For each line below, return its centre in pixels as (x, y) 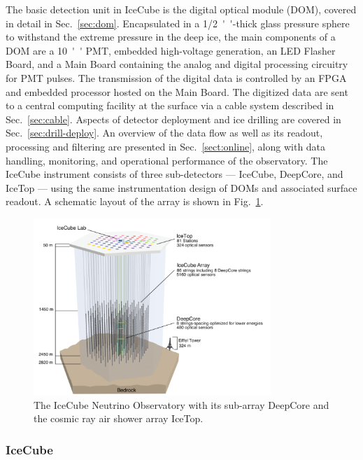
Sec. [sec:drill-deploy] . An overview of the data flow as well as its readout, (164, 133)
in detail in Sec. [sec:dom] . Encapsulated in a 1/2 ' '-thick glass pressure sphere (178, 23)
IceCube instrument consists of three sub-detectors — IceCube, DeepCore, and (175, 174)
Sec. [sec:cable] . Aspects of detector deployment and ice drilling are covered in (173, 119)
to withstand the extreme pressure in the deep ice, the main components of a (171, 37)
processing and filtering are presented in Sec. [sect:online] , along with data (166, 146)
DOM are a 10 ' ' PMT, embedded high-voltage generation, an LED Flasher (171, 50)
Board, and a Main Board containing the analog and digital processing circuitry (177, 64)
